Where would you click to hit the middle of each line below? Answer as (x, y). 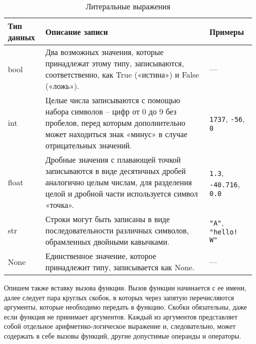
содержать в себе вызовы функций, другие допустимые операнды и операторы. (123, 335)
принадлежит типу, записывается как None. (120, 267)
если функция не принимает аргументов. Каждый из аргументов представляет (121, 316)
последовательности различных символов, (117, 230)
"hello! (224, 232)
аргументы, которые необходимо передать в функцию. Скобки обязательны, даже (126, 307)
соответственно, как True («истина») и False (122, 74)
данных (22, 37)
